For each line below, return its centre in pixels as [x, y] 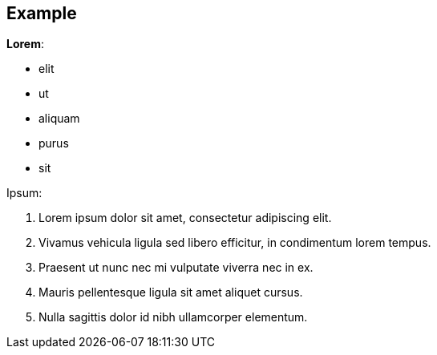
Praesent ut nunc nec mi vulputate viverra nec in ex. [176, 268]
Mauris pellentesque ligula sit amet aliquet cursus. [171, 292]
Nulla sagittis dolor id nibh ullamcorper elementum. [173, 317]
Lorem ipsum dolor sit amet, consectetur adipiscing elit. [185, 218]
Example [42, 13]
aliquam [59, 119]
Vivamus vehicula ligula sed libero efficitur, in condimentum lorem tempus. [235, 243]
